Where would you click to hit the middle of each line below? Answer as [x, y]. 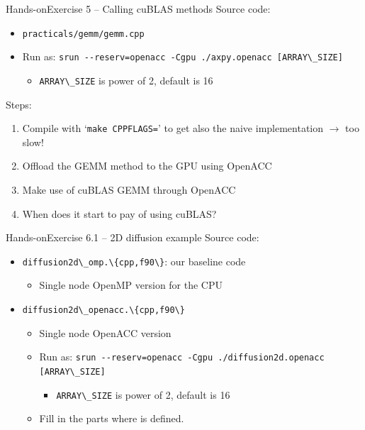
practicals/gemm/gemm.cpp [83, 34]
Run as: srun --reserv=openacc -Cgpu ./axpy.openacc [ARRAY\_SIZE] [182, 56]
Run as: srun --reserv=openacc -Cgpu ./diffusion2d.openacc [182, 357]
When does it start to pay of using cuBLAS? [119, 213]
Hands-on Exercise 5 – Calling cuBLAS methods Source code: [138, 9]
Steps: [19, 104]
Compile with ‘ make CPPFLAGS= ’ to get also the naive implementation [173, 128]
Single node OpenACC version [105, 332]
